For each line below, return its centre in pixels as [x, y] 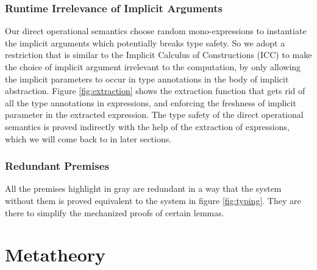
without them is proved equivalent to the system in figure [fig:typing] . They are [153, 200]
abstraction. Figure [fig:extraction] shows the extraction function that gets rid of [155, 91]
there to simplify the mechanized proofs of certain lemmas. [115, 212]
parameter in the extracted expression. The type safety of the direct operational [154, 115]
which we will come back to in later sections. [88, 138]
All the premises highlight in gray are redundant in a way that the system [143, 188]
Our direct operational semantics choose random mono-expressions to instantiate [156, 31]
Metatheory [55, 254]
